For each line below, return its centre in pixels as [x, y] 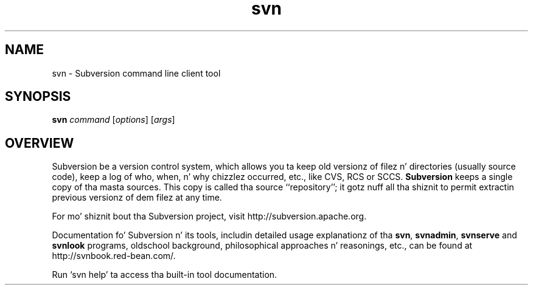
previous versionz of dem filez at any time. [137, 198]
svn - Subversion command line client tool [136, 73]
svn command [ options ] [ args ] [113, 120]
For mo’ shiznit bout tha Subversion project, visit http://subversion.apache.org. [209, 216]
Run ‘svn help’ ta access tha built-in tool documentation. [165, 275]
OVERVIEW [40, 143]
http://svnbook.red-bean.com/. [114, 256]
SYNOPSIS [38, 97]
